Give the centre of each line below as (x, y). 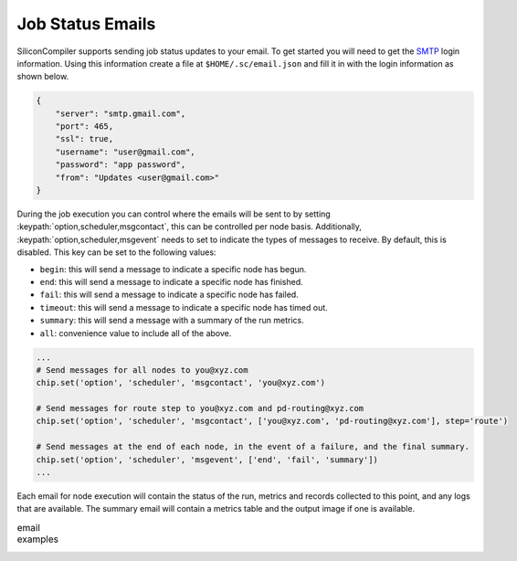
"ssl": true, (84, 139)
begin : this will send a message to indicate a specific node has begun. (173, 269)
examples (38, 539)
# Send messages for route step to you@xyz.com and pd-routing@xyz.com (200, 408)
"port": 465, (84, 127)
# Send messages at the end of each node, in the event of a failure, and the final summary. (253, 447)
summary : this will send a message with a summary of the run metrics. (172, 321)
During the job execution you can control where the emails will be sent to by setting (174, 214)
